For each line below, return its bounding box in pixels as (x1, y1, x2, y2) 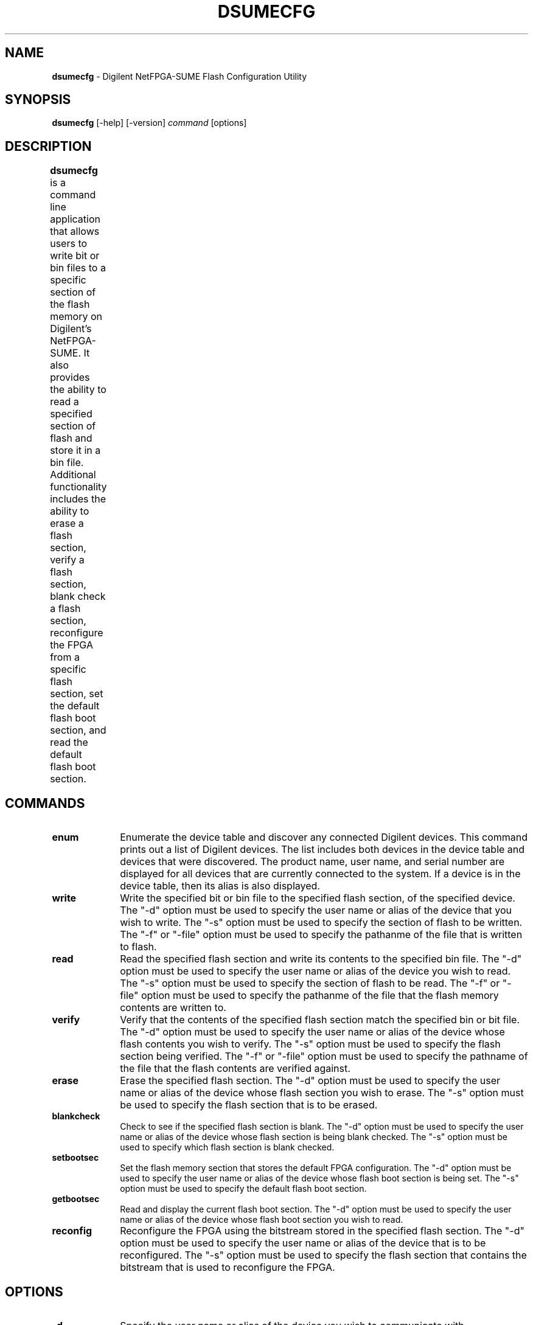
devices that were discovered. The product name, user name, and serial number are (120, 855, 504, 868)
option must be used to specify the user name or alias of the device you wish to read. (120, 965, 511, 978)
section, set (50, 687, 103, 700)
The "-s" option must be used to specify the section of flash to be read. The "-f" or (120, 977, 500, 990)
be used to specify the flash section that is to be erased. (120, 1099, 378, 1111)
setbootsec (52, 1152, 99, 1163)
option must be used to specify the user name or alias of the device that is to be (120, 1237, 486, 1250)
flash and (50, 432, 92, 445)
